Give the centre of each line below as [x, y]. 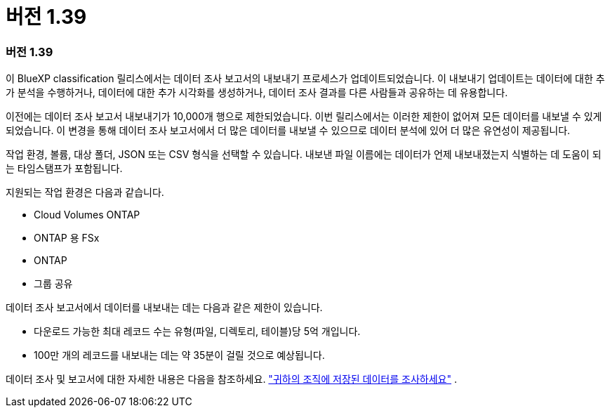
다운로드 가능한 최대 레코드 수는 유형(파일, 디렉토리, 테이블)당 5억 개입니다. [197, 332]
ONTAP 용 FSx [67, 238]
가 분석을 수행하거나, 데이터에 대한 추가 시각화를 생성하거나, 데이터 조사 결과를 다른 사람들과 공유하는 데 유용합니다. [257, 93]
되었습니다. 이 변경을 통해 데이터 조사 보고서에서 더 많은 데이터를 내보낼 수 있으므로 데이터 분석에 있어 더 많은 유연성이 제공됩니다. [288, 131]
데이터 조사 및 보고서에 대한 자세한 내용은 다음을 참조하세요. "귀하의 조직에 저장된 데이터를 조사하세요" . [231, 379]
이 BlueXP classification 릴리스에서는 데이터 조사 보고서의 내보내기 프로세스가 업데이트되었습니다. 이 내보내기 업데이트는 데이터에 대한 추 [305, 79]
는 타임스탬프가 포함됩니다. [64, 169]
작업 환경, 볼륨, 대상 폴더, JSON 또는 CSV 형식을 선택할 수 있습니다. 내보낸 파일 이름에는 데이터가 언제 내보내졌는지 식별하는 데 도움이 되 [304, 155]
